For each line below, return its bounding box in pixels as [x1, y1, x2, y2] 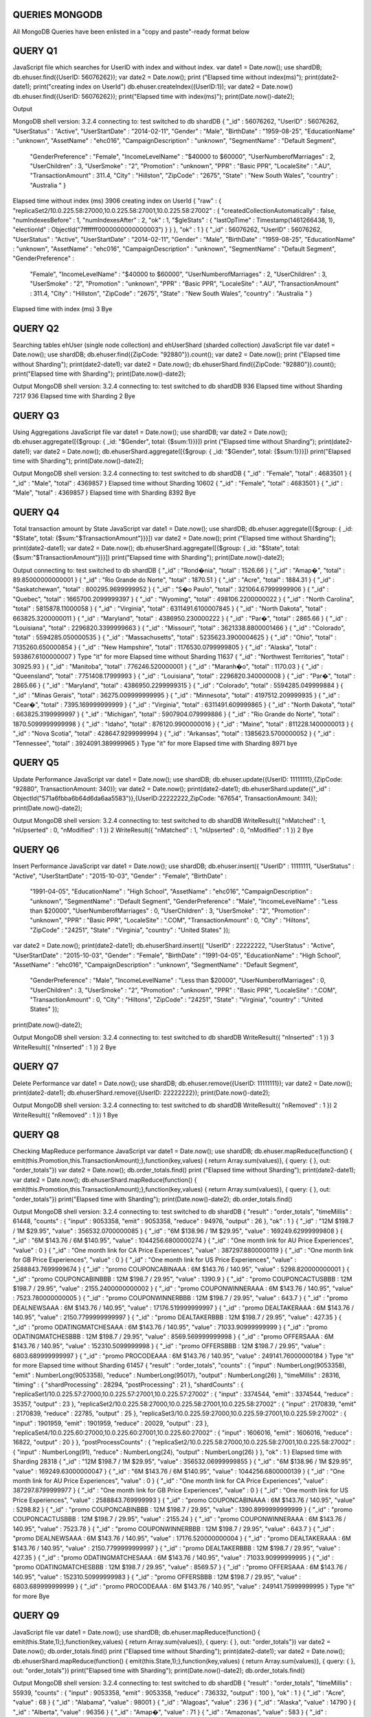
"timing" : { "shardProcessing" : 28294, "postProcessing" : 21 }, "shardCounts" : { [12, 1380, 244, 1389]
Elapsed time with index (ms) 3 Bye [12, 305, 113, 313]
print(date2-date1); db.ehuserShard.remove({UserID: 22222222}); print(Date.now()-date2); [12, 1089, 271, 1097]
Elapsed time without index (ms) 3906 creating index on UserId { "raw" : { [12, 196, 222, 205]
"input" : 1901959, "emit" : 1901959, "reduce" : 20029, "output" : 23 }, [12, 1419, 210, 1427]
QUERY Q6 [12, 844, 60, 856]
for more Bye [12, 1592, 50, 1600]
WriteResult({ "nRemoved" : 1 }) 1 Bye [12, 1111, 118, 1119]
